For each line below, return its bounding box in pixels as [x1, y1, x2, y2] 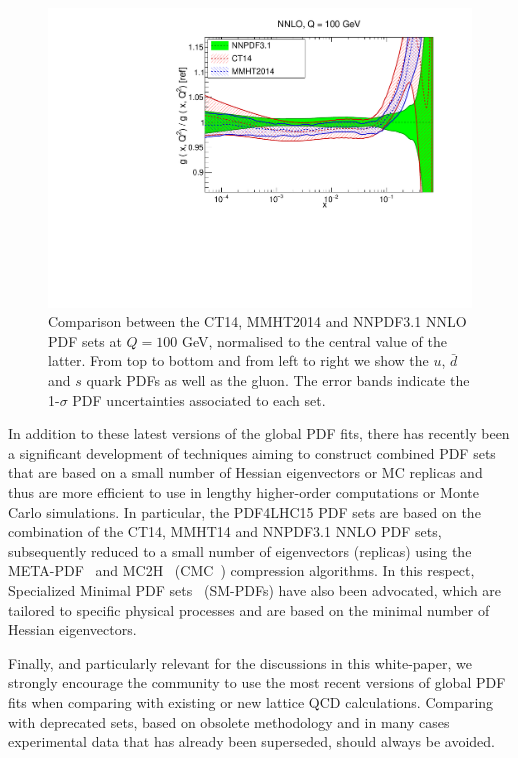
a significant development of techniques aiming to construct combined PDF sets [8, 442, 496, 463]
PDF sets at [48, 330, 122, 351]
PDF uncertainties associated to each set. [72, 389, 326, 410]
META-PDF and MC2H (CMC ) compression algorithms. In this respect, [8, 560, 475, 581]
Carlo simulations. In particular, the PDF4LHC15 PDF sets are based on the [8, 501, 481, 522]
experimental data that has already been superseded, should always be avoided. [8, 731, 496, 752]
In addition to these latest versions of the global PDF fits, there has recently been [8, 423, 510, 444]
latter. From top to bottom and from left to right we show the [48, 350, 429, 371]
